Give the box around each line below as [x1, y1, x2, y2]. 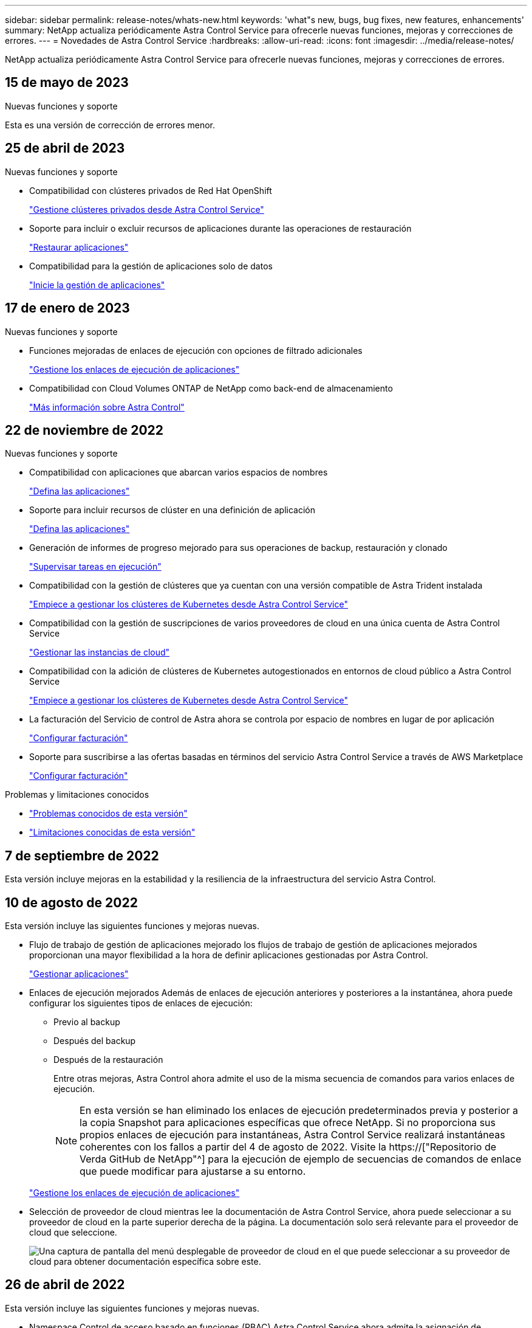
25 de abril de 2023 [5, 140, 125, 156]
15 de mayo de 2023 [5, 75, 129, 91]
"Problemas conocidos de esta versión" [29, 808, 188, 819]
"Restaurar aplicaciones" [29, 241, 129, 252]
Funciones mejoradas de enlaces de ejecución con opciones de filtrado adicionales [29, 345, 363, 356]
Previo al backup [53, 1017, 120, 1028]
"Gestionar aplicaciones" [29, 969, 129, 980]
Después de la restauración [53, 1054, 163, 1065]
